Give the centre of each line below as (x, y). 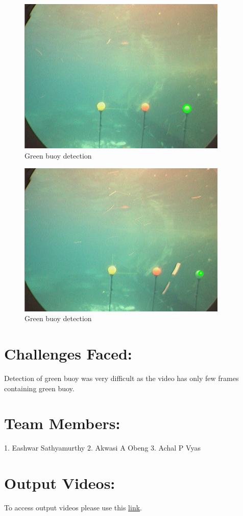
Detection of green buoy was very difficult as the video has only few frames (121, 378)
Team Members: (62, 423)
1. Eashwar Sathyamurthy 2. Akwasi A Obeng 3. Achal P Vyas (102, 448)
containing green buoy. (39, 388)
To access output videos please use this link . (73, 507)
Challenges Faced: (68, 354)
